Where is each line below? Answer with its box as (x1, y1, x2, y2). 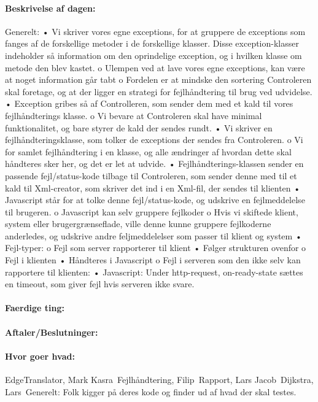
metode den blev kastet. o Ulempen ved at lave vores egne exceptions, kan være (5, 61, 305, 74)
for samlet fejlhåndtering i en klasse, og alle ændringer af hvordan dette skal (5, 145, 292, 158)
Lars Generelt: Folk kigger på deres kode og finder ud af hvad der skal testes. (5, 385, 297, 398)
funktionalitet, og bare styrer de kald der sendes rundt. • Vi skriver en (5, 121, 273, 134)
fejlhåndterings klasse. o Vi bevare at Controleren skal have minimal (5, 109, 262, 122)
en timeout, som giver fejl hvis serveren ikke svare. (5, 277, 195, 290)
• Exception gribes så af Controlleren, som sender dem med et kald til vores (5, 97, 293, 110)
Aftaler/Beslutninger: (5, 325, 98, 338)
